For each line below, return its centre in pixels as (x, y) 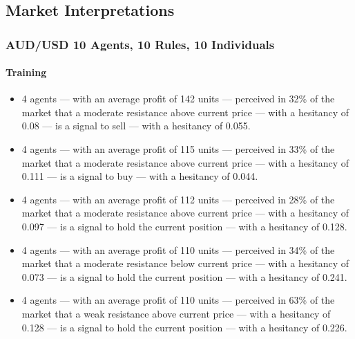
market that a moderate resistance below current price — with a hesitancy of (185, 263)
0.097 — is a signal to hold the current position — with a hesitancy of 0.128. (184, 226)
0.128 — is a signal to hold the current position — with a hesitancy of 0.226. (184, 327)
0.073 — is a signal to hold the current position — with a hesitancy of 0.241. (184, 276)
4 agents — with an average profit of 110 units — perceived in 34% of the (178, 249)
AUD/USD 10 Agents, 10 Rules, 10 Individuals (140, 44)
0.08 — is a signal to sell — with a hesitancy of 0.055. (136, 126)
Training (26, 72)
